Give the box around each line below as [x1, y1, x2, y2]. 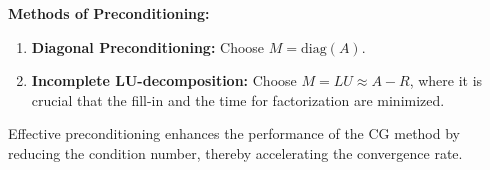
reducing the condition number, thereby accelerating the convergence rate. [8, 142, 463, 163]
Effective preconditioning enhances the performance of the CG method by [8, 123, 460, 144]
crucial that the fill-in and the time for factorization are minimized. [31, 89, 445, 110]
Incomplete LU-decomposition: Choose [31, 70, 297, 91]
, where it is [409, 70, 483, 91]
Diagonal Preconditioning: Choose [31, 36, 265, 57]
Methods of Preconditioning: [8, 3, 210, 23]
